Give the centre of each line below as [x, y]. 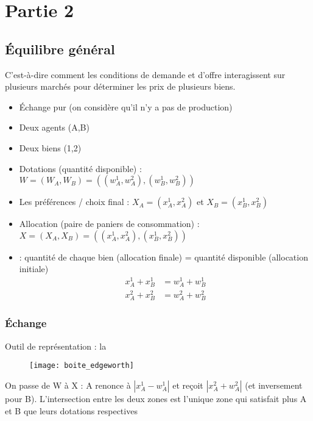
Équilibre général [60, 49]
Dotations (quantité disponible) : [80, 168]
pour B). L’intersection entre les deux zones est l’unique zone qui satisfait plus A [156, 398]
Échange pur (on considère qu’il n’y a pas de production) [126, 106]
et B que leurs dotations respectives [71, 410]
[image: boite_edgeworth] [82, 366]
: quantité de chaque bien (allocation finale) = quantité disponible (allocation [164, 257]
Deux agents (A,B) [54, 127]
